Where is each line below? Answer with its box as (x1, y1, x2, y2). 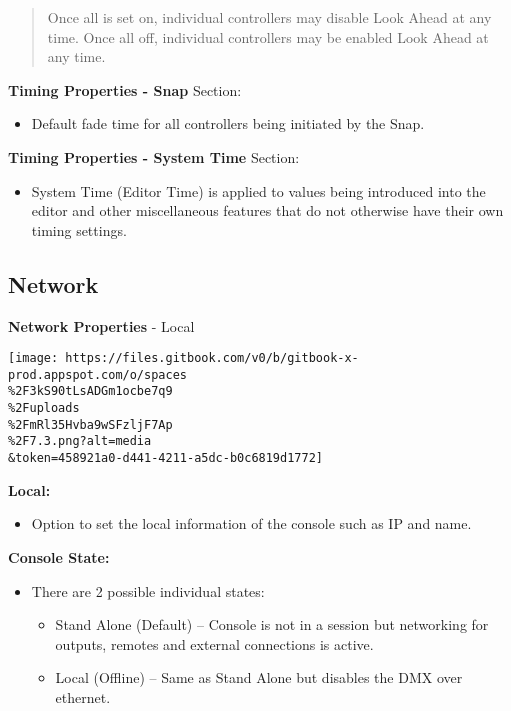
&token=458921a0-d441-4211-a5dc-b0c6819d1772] (8, 451, 323, 466)
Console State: (8, 546, 110, 567)
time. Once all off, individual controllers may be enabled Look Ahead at (47, 26, 489, 47)
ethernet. (55, 686, 111, 707)
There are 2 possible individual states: (31, 580, 265, 601)
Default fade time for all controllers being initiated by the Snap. (31, 113, 425, 134)
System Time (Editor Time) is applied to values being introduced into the (31, 180, 486, 201)
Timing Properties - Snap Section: (8, 79, 242, 100)
